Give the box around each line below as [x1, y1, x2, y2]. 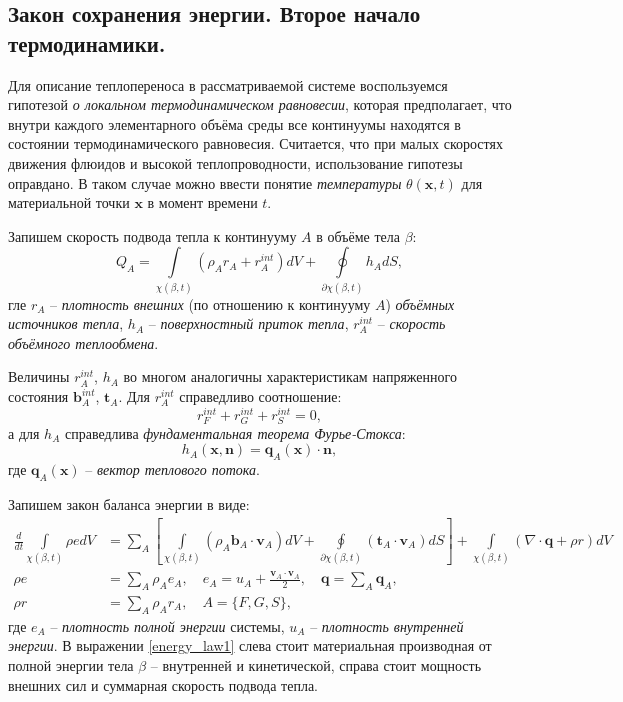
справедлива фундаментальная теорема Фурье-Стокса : [64, 422, 406, 443]
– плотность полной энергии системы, [50, 615, 285, 636]
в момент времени [147, 192, 258, 213]
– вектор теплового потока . [85, 459, 260, 480]
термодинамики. [8, 27, 166, 58]
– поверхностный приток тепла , [148, 313, 349, 334]
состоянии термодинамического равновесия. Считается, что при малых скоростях [8, 133, 503, 154]
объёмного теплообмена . [8, 332, 159, 353]
